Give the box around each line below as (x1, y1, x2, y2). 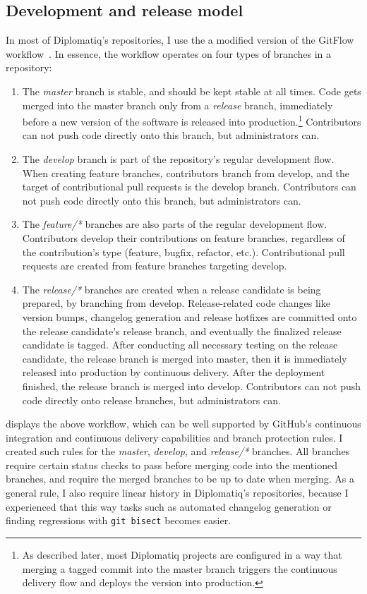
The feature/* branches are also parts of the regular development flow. (22, 217, 327, 231)
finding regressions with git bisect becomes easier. (6, 513, 231, 528)
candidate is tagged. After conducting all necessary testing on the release (22, 337, 338, 352)
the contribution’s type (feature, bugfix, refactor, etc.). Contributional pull (22, 244, 345, 259)
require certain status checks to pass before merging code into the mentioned (6, 457, 337, 472)
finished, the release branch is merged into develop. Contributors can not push (22, 378, 361, 393)
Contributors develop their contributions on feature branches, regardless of (22, 230, 345, 245)
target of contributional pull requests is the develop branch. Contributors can (22, 179, 356, 194)
